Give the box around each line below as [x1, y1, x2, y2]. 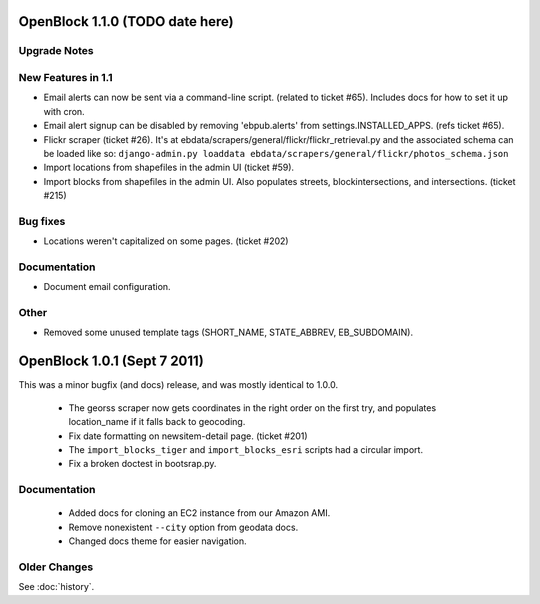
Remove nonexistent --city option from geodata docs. [68, 521, 299, 533]
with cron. [43, 105, 85, 117]
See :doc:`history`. [18, 581, 95, 593]
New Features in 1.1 [18, 70, 114, 84]
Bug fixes [18, 214, 66, 228]
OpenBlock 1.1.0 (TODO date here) [18, 13, 234, 30]
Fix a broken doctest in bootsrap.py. [68, 458, 217, 470]
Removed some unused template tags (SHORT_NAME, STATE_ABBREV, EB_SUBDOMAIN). [43, 326, 414, 339]
